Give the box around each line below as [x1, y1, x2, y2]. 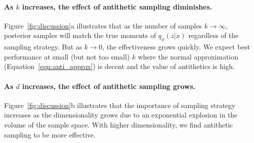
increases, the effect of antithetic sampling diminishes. [22, 1, 212, 11]
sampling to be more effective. [4, 129, 96, 139]
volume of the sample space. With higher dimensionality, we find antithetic [4, 119, 233, 129]
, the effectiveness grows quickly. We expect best [102, 41, 250, 52]
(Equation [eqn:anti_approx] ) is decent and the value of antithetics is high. [4, 61, 235, 71]
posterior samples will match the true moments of [4, 30, 156, 40]
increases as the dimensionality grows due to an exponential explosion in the [4, 109, 238, 120]
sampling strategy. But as [4, 41, 82, 52]
